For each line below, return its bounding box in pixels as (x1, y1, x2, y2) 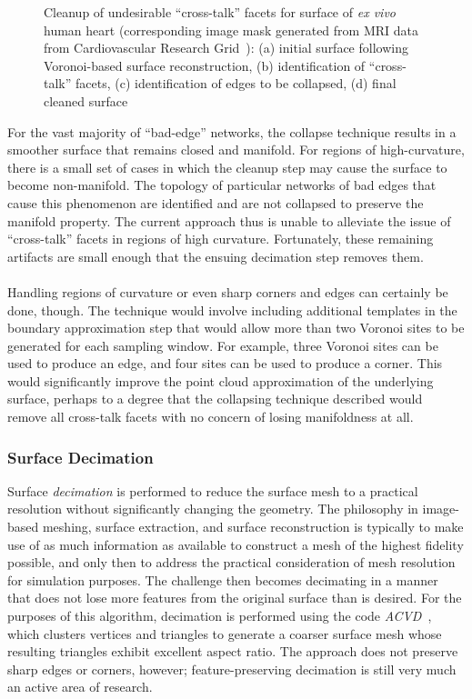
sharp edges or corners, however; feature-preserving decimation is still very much (7, 659, 457, 678)
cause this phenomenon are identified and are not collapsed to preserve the (7, 193, 424, 212)
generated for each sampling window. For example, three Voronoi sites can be (7, 335, 438, 354)
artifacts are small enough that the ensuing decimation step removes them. (7, 246, 424, 265)
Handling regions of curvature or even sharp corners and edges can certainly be (7, 282, 448, 301)
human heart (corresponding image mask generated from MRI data (44, 20, 418, 39)
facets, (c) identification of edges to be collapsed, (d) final (75, 74, 397, 93)
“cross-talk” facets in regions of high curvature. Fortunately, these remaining (7, 229, 434, 248)
